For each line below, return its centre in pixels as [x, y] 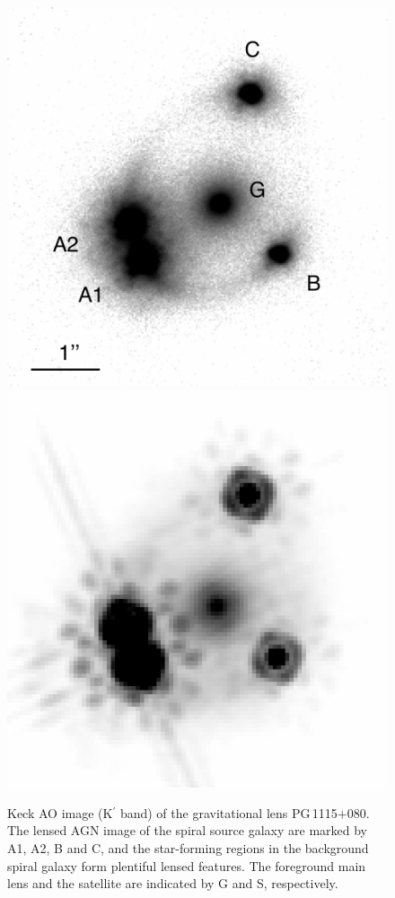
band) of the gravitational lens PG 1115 [228, 812]
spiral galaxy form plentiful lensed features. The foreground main [187, 865]
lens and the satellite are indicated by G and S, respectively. [173, 883]
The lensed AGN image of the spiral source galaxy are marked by [188, 830]
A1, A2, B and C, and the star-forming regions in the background [188, 848]
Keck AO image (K [60, 812]
